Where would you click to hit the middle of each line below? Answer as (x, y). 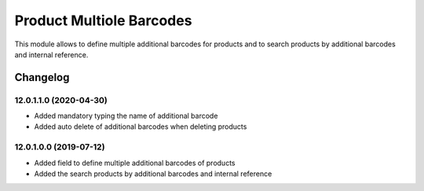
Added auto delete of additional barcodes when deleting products (141, 127)
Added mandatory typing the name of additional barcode (126, 116)
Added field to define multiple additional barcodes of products (135, 163)
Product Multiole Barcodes (103, 20)
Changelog (42, 77)
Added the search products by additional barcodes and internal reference (153, 174)
